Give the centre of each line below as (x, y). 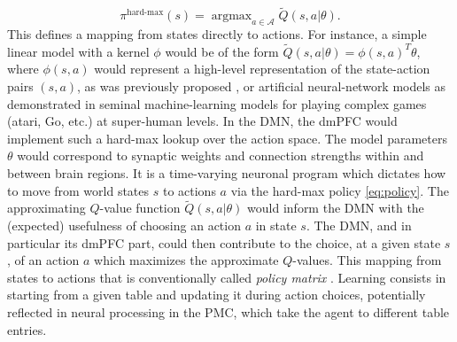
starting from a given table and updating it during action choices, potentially (217, 295)
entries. (27, 329)
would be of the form (222, 51)
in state (276, 225)
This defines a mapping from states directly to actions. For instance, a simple (217, 34)
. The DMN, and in (359, 225)
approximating (46, 208)
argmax (232, 16)
